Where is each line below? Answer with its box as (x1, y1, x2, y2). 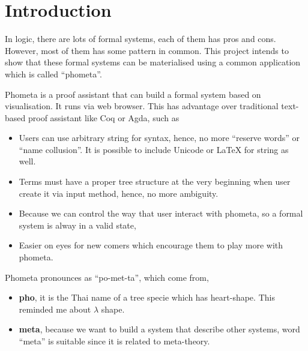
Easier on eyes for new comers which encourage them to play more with (19, 239, 283, 251)
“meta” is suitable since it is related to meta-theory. (19, 335, 210, 347)
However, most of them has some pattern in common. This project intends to (5, 44, 289, 56)
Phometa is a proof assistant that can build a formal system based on (5, 88, 261, 100)
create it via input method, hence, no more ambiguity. (19, 187, 219, 199)
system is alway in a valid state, (19, 218, 136, 231)
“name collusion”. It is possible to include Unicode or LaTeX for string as (19, 143, 289, 155)
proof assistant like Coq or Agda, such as (28, 111, 180, 124)
